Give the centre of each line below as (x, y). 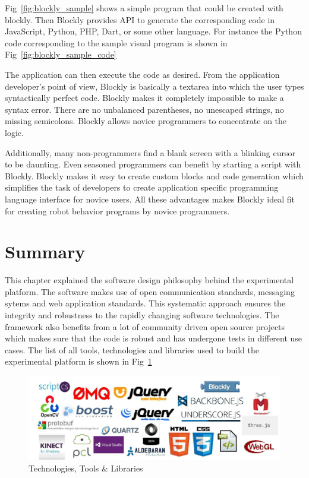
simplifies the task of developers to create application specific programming (142, 187)
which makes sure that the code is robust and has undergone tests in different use (154, 338)
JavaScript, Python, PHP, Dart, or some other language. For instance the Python (153, 31)
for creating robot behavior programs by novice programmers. (117, 210)
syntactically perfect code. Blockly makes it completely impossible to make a (144, 98)
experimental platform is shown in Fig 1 (78, 361)
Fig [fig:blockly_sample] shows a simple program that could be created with (144, 8)
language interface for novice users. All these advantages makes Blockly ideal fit (150, 199)
